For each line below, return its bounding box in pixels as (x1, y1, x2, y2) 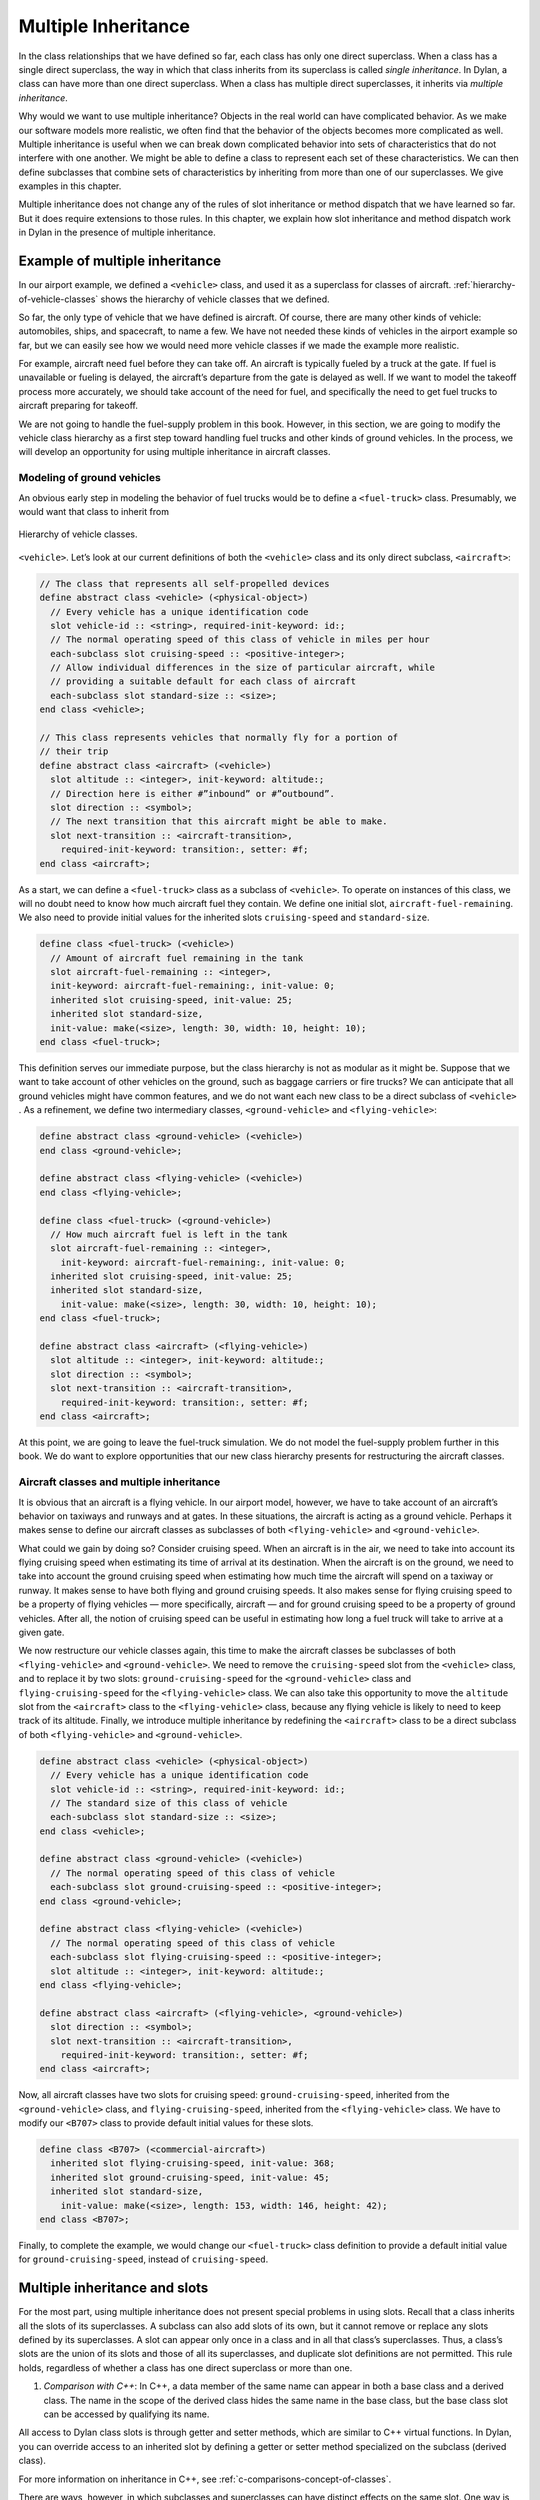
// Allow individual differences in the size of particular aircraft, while (50, 662, 435, 674)
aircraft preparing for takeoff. (18, 400, 139, 412)
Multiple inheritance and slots (18, 2280, 209, 2297)
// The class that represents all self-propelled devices (39, 578, 330, 589)
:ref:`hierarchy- (453, 279, 516, 291)
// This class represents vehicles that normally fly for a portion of (39, 732, 399, 744)
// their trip (39, 746, 109, 757)
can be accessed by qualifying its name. (43, 2408, 210, 2420)
